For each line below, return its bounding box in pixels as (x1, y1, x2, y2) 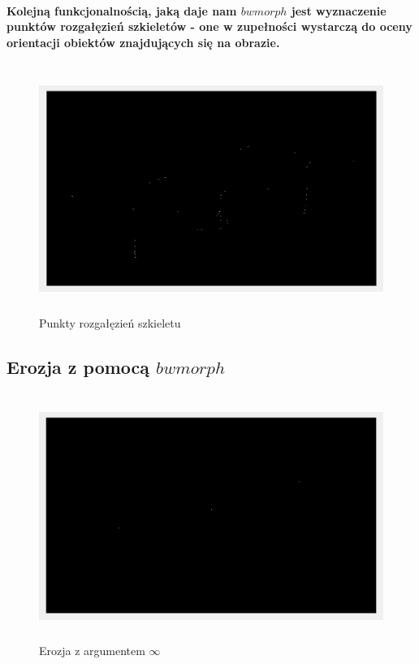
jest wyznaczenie (291, 2, 387, 19)
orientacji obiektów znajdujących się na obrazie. (6, 33, 280, 50)
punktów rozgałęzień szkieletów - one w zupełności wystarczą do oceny (6, 18, 413, 35)
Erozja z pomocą (6, 354, 150, 379)
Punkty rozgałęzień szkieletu (39, 314, 181, 331)
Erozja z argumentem (39, 641, 145, 658)
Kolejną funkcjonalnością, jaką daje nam (6, 2, 237, 19)
